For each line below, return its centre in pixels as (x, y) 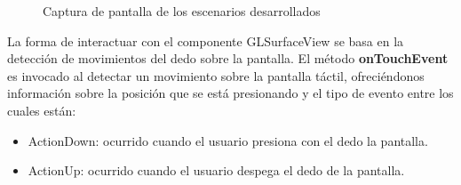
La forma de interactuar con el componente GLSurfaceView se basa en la (206, 40)
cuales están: (42, 110)
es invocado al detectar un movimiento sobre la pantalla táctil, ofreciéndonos (216, 75)
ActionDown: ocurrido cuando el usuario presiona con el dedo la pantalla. (228, 140)
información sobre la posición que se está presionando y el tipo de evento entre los (230, 93)
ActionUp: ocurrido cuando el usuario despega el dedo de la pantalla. (216, 170)
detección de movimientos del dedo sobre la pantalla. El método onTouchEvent (228, 58)
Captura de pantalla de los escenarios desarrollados (182, 11)
